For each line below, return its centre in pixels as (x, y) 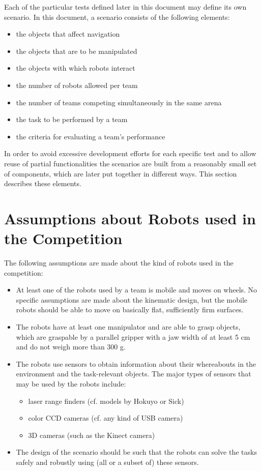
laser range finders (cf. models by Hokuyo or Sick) (106, 401)
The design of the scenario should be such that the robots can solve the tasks (136, 452)
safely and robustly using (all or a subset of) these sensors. (107, 462)
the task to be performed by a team (72, 119)
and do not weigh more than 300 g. (71, 347)
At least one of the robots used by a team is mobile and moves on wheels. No (137, 290)
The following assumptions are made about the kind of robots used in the (119, 263)
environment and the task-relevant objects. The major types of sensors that (134, 374)
